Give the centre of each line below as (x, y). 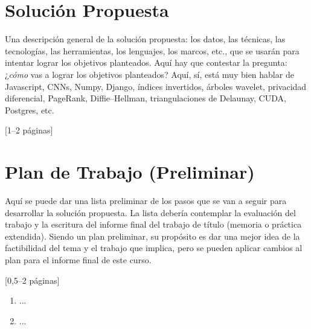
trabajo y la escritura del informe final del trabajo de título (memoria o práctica (153, 224)
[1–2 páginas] (29, 130)
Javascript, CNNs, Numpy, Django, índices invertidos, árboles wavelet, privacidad (156, 86)
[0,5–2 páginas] (32, 280)
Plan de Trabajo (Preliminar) (130, 172)
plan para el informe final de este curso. (78, 259)
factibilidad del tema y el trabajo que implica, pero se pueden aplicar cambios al (154, 248)
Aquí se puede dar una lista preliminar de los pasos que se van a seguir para (146, 200)
